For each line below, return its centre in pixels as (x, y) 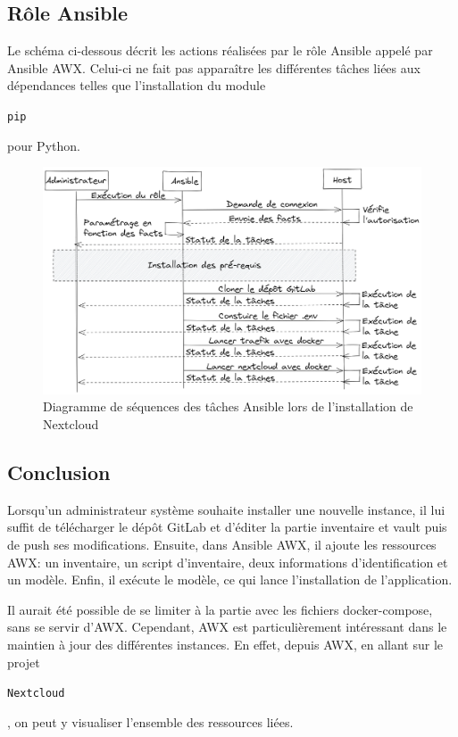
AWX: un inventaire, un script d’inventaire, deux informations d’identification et (228, 562)
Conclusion (59, 472)
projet (24, 662)
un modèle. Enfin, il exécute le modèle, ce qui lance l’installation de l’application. (230, 580)
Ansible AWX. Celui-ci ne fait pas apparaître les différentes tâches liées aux (214, 67)
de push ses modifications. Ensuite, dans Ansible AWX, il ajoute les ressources (222, 545)
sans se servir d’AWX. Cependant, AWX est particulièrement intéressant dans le (227, 627)
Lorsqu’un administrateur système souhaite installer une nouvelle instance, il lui (226, 509)
